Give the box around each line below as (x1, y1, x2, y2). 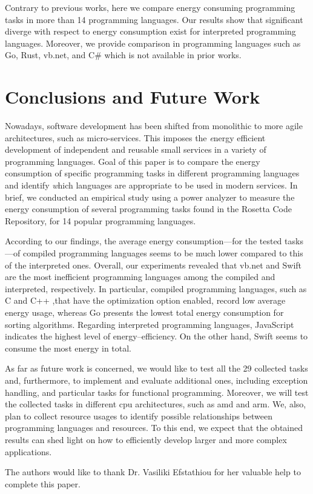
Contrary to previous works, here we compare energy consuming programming (5, 1, 295, 13)
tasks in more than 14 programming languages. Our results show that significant (5, 13, 303, 25)
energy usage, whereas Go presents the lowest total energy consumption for (5, 306, 284, 318)
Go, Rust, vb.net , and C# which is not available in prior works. (5, 48, 242, 61)
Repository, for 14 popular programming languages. (5, 214, 196, 227)
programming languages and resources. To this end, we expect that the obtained (5, 421, 303, 434)
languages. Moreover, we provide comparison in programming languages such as (5, 36, 301, 49)
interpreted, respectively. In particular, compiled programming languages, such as (5, 282, 307, 295)
